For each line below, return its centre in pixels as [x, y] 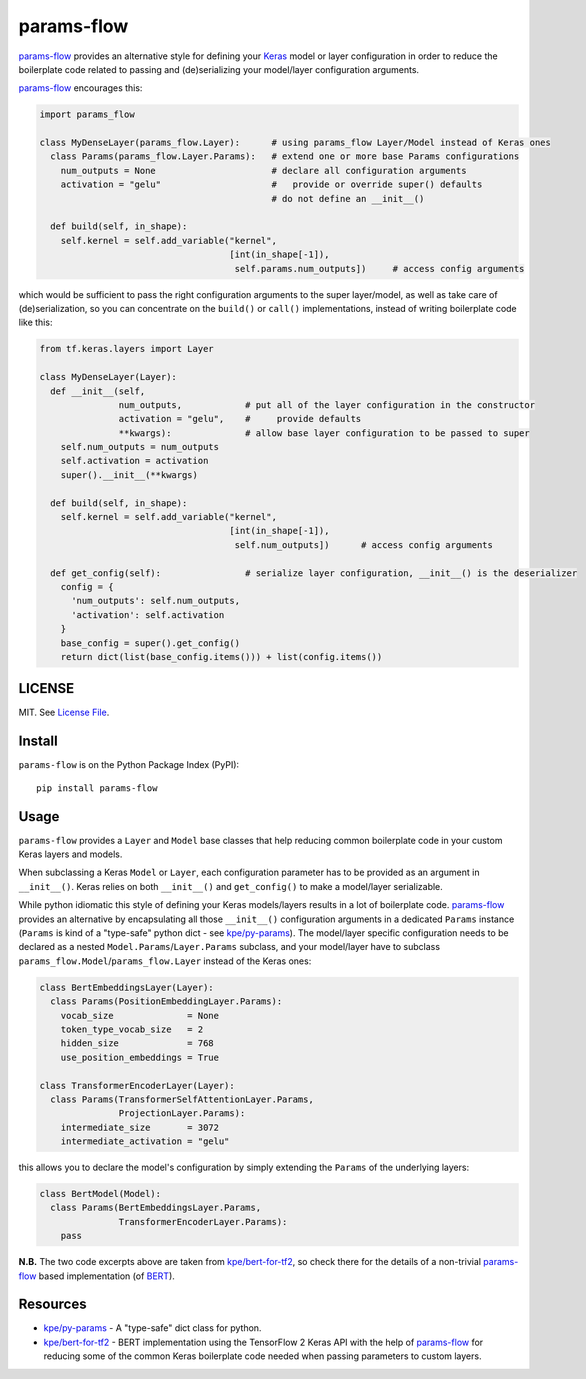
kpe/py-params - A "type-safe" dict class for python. [152, 1328]
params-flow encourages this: [80, 88]
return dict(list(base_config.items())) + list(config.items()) [221, 656]
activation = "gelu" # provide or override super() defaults [271, 184]
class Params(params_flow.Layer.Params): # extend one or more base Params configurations [285, 156]
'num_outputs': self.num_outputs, [155, 601]
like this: [35, 322]
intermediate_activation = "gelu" [145, 1141]
